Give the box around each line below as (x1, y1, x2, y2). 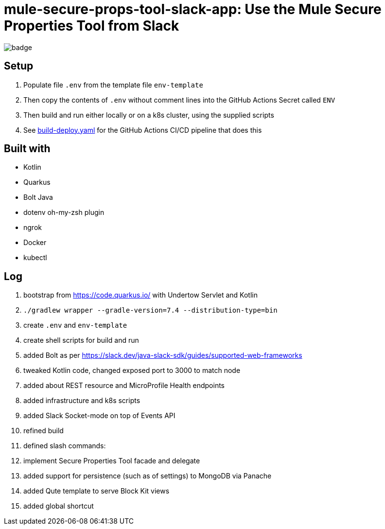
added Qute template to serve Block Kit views (23, 487, 170, 495)
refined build (23, 426, 64, 435)
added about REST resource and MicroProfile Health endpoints (23, 381, 225, 390)
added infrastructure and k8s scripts (23, 396, 140, 405)
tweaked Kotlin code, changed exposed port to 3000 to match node (23, 366, 241, 375)
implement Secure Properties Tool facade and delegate (23, 457, 200, 465)
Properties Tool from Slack (4, 18, 179, 34)
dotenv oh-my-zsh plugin (23, 208, 105, 217)
